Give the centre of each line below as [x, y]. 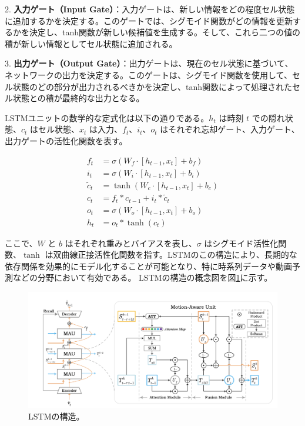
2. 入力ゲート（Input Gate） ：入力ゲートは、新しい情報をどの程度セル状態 [150, 9]
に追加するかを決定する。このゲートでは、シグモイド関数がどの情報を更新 [149, 20]
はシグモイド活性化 [241, 243]
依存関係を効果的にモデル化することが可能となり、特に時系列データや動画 [149, 266]
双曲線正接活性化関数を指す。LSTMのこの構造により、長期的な [175, 254]
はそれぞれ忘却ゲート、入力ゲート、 [230, 129]
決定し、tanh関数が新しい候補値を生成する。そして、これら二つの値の [165, 32]
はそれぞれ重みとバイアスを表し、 [131, 243]
